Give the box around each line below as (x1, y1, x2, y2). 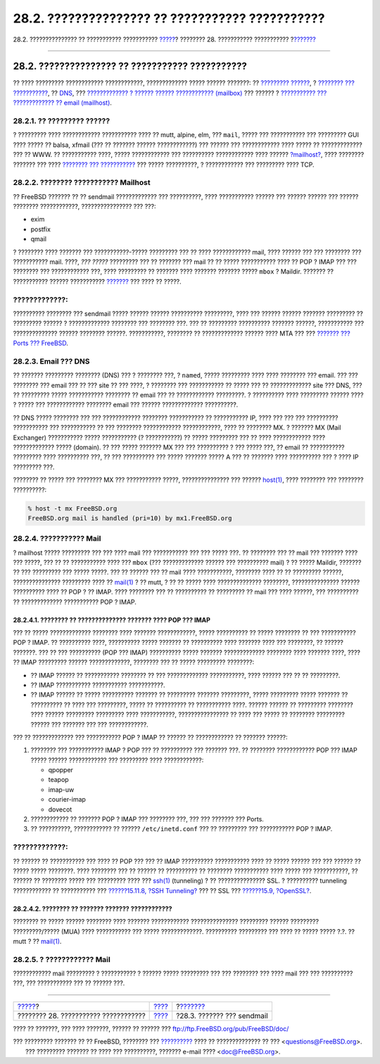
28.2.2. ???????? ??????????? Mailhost (13, 178, 151, 188)
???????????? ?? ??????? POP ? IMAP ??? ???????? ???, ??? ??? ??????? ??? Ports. (30, 815, 264, 823)
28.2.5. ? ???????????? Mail (13, 954, 110, 964)
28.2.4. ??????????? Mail (13, 534, 101, 544)
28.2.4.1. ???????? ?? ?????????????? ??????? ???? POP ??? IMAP (13, 615, 211, 624)
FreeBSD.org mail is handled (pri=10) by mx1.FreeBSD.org (27, 514, 232, 522)
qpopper (48, 766, 74, 774)
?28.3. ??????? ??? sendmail (176, 1011, 269, 1020)
